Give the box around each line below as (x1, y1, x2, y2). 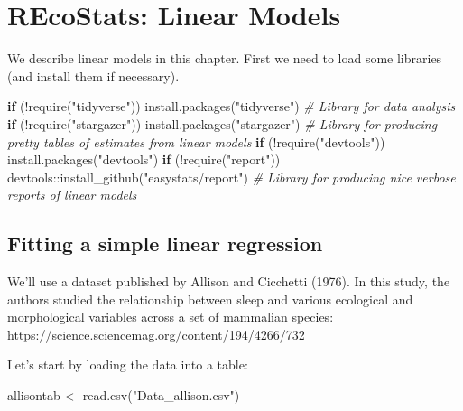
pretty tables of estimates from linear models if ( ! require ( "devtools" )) (7, 132, 385, 151)
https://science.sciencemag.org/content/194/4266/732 (7, 324, 305, 343)
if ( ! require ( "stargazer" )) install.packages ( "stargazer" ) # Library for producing (7, 114, 438, 133)
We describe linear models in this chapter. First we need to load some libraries (7, 49, 442, 68)
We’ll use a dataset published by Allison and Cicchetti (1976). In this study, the (7, 272, 450, 291)
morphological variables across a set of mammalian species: (7, 307, 334, 326)
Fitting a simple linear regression (7, 229, 323, 257)
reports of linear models (7, 185, 137, 204)
